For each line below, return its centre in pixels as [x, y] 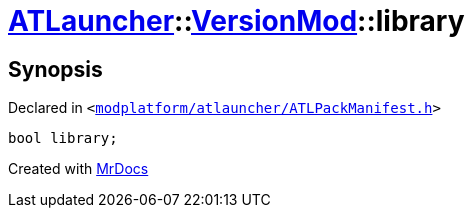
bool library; [63, 138]
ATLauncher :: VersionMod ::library [236, 21]
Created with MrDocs [78, 169]
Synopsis [55, 69]
